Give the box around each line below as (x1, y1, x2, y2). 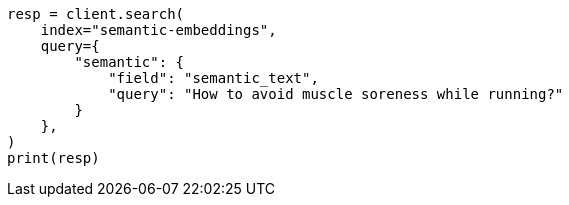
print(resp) (7, 150, 100, 166)
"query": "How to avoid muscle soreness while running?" (108, 86, 564, 102)
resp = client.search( (7, 6, 185, 22)
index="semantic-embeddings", (40, 22, 277, 38)
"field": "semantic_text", (108, 70, 319, 86)
